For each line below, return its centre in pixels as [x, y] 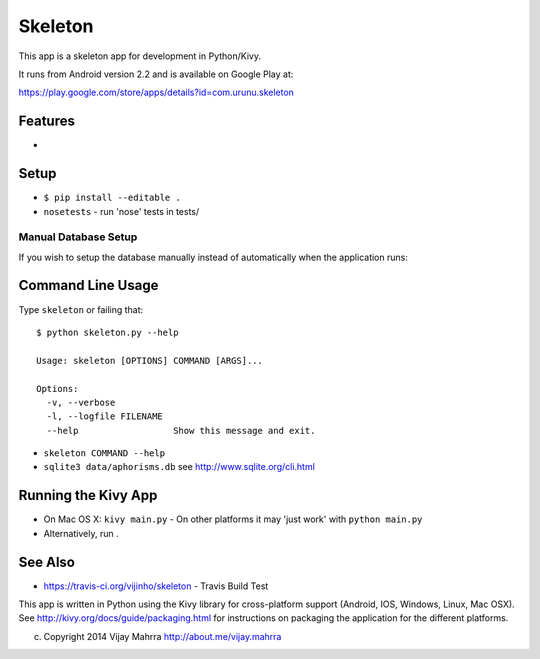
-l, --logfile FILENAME [105, 416]
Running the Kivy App [88, 495]
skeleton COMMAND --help [104, 453]
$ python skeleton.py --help [107, 332]
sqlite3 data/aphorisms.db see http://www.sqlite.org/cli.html [179, 467]
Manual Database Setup [78, 237]
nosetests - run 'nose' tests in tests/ [121, 211]
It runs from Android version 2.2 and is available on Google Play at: [156, 74]
